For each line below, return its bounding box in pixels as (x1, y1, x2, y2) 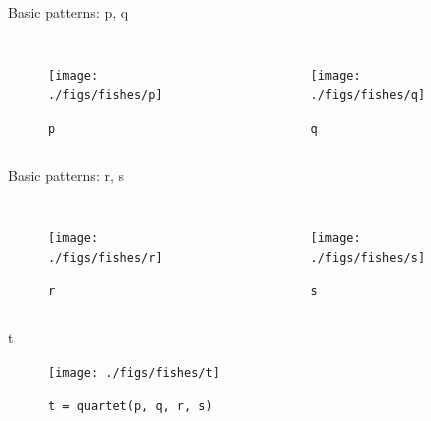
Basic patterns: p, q (8, 2, 129, 22)
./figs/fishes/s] (310, 250, 426, 265)
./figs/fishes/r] (48, 250, 163, 265)
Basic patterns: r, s (8, 164, 124, 185)
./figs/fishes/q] (310, 88, 426, 103)
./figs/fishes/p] (48, 88, 163, 103)
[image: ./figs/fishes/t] (48, 365, 220, 380)
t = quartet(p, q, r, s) (48, 399, 213, 414)
